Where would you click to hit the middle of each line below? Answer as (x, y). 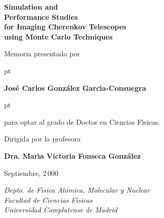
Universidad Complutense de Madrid (61, 210)
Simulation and (31, 7)
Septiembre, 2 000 (31, 173)
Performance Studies (41, 16)
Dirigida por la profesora (42, 139)
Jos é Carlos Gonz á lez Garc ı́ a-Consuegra (75, 87)
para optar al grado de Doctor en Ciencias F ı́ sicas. (82, 121)
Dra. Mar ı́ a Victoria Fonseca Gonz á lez (72, 155)
